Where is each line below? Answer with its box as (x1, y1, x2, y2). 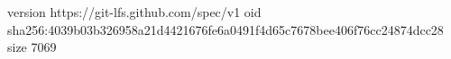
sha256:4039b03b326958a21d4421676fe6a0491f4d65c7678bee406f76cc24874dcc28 (7, 20, 444, 38)
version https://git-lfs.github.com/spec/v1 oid (7, 3, 262, 21)
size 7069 (7, 38, 57, 56)
